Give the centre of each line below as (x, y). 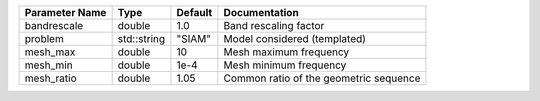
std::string (141, 38)
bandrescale (54, 25)
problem (44, 38)
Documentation (261, 12)
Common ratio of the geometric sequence (322, 78)
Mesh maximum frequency (286, 52)
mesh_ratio (50, 78)
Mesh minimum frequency (285, 65)
